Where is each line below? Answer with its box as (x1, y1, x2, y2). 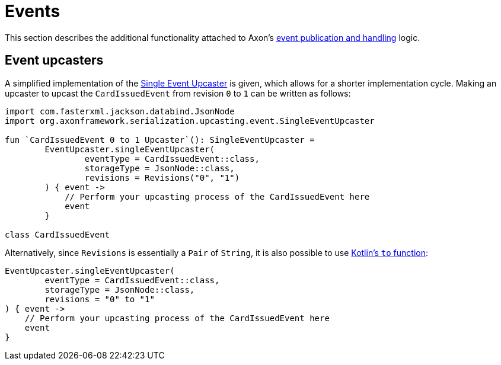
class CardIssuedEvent (5, 229, 110, 239)
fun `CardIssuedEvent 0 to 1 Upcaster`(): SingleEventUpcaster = (5, 135, 315, 145)
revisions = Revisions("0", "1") (84, 172, 240, 182)
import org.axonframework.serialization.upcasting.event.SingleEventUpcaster (5, 116, 375, 126)
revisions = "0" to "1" (44, 294, 155, 304)
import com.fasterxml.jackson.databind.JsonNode (5, 106, 235, 116)
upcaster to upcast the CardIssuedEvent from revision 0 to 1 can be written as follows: (5, 88, 351, 98)
